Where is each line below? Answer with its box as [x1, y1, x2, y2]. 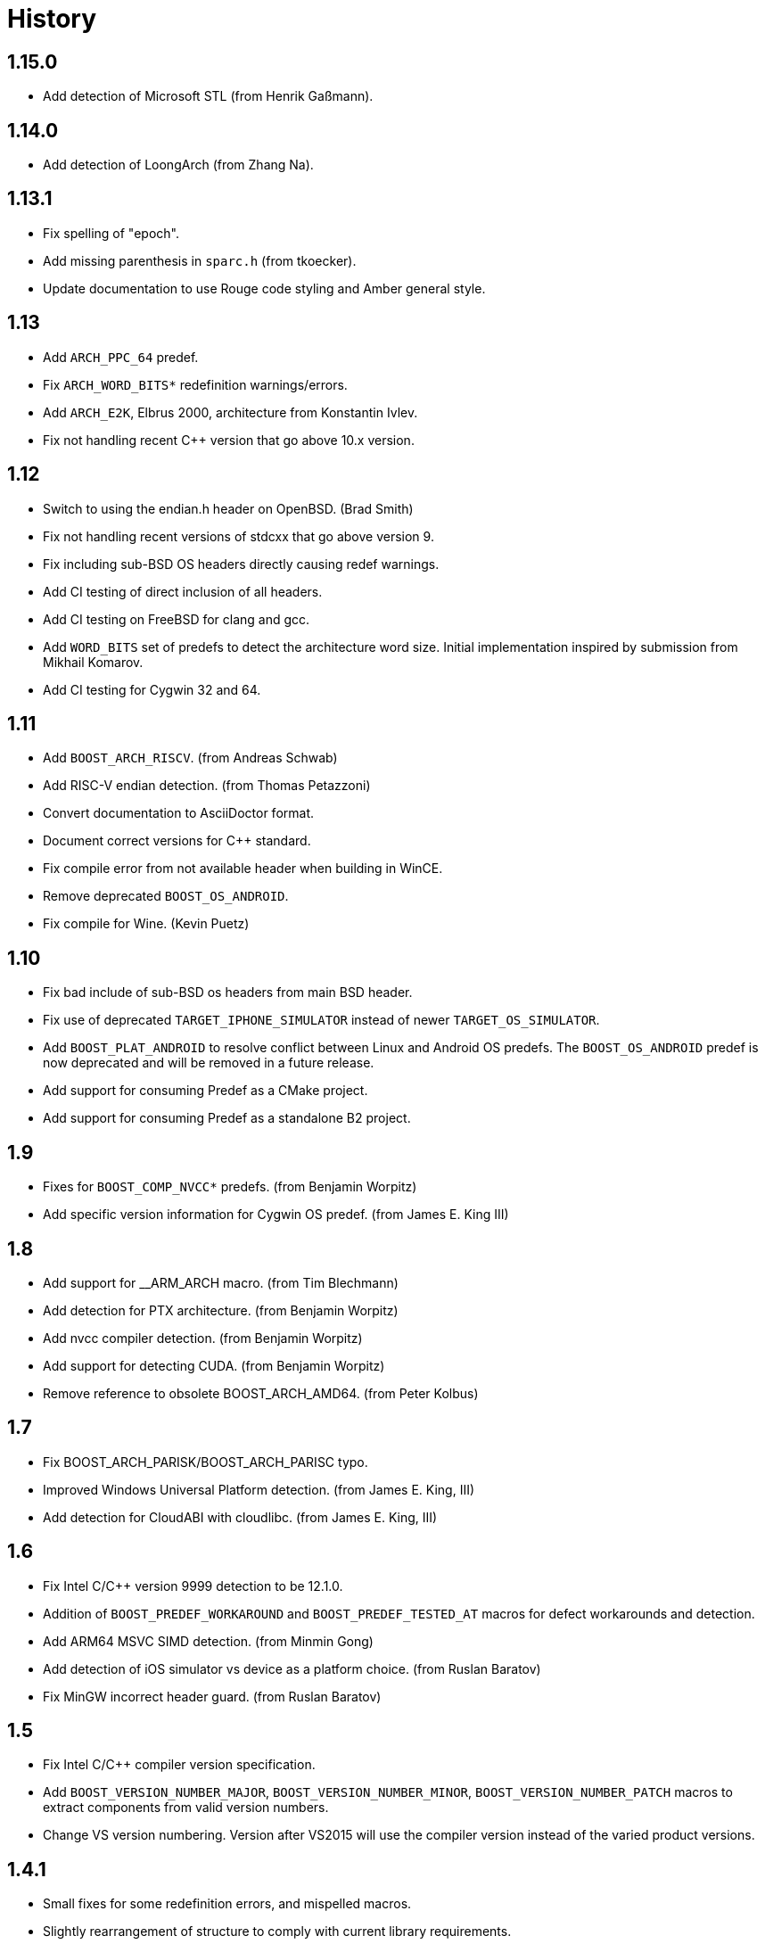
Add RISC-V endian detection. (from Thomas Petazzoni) [43, 778, 371, 794]
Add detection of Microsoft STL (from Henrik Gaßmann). [43, 88, 374, 104]
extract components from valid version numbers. [43, 1800, 329, 1816]
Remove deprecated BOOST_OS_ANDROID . [43, 888, 289, 904]
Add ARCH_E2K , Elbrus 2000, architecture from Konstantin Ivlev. [43, 404, 418, 420]
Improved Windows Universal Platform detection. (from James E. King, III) [43, 1481, 475, 1497]
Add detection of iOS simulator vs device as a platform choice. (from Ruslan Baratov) [43, 1660, 541, 1676]
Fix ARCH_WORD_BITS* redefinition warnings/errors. [43, 376, 348, 392]
